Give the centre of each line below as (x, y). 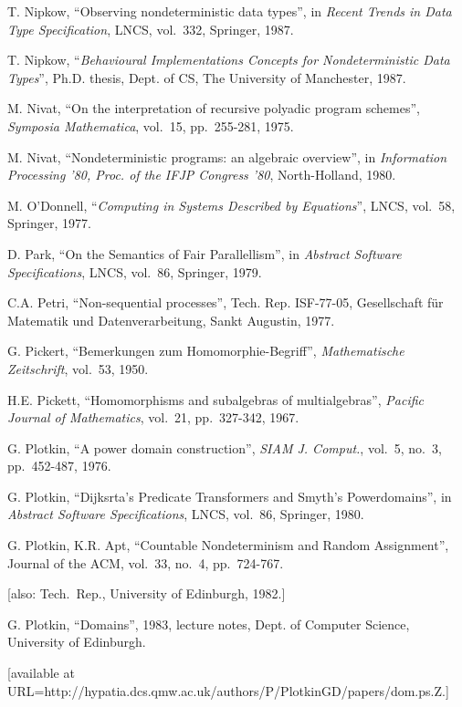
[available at (41, 673)
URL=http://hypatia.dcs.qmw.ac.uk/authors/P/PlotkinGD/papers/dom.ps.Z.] (228, 690)
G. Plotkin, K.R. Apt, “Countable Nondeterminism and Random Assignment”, (228, 545)
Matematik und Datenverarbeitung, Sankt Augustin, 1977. (171, 320)
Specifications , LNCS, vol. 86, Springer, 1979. (135, 271)
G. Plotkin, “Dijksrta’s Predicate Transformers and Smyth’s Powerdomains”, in (230, 496)
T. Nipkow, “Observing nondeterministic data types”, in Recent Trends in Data (230, 11)
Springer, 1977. (49, 223)
